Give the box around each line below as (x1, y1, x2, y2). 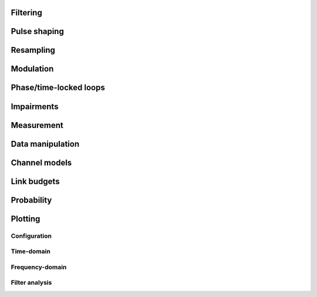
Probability (11, 195, 52, 205)
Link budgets (11, 176, 60, 186)
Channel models (11, 157, 72, 167)
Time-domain (11, 247, 51, 255)
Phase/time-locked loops (11, 83, 105, 93)
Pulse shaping (11, 26, 64, 36)
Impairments (11, 102, 59, 112)
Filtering (11, 8, 42, 18)
